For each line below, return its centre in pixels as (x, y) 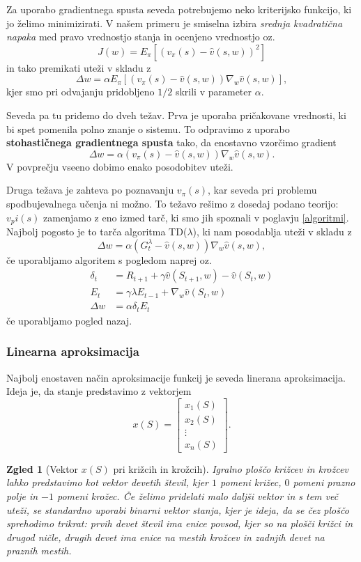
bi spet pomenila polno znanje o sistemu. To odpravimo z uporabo (148, 128)
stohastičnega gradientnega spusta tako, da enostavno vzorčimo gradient (171, 142)
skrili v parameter (214, 92)
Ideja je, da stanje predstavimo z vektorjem (99, 391)
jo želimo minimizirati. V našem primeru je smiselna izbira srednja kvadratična (175, 23)
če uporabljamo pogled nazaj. (69, 320)
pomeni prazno (324, 482)
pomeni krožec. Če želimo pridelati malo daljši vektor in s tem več (198, 496)
